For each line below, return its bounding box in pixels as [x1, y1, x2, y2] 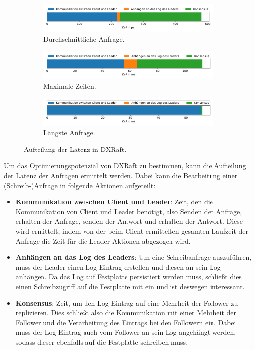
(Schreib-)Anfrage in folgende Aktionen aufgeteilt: [4, 180, 156, 190]
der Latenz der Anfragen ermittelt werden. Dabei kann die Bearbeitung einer [4, 170, 238, 181]
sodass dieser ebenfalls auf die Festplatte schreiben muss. [15, 336, 188, 347]
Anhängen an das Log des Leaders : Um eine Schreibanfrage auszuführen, [15, 252, 252, 262]
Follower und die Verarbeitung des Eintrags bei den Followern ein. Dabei [15, 317, 236, 327]
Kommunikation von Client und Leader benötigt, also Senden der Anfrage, [15, 206, 242, 216]
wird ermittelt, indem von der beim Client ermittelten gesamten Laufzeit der [15, 226, 249, 236]
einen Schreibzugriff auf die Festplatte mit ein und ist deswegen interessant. [15, 281, 245, 291]
